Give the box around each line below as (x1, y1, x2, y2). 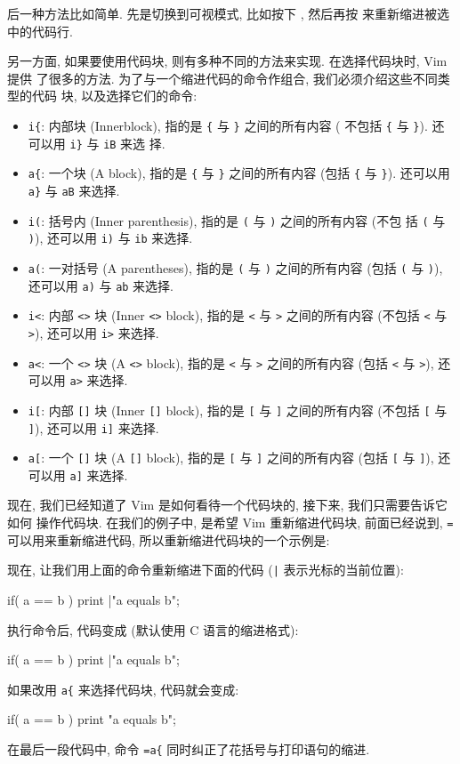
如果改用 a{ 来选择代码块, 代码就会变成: (7, 680, 239, 698)
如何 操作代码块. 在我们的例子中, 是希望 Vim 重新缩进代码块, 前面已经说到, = (7, 513, 454, 532)
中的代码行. (7, 21, 73, 40)
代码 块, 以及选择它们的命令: (31, 86, 198, 105)
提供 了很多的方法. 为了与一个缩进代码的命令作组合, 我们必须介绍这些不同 (7, 68, 438, 87)
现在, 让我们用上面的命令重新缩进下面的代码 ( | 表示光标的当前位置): (7, 560, 404, 579)
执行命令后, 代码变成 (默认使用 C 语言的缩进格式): (7, 620, 299, 639)
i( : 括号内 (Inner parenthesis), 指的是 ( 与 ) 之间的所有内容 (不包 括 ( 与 (28, 211, 446, 229)
